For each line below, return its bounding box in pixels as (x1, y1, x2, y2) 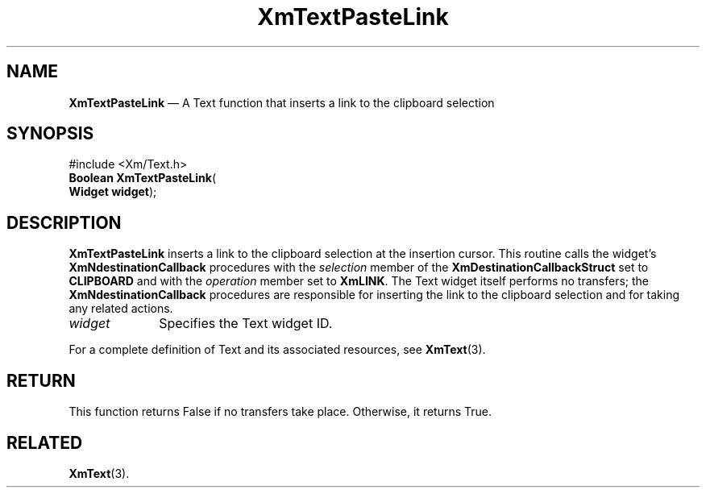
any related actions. (69, 301, 173, 316)
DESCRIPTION (6, 212, 122, 233)
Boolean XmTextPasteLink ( (69, 171, 217, 185)
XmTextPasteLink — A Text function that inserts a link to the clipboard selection (69, 95, 495, 110)
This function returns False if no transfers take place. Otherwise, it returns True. (69, 405, 492, 419)
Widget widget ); (69, 185, 157, 199)
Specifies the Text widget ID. (159, 315, 333, 332)
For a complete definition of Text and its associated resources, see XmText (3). (69, 342, 486, 357)
